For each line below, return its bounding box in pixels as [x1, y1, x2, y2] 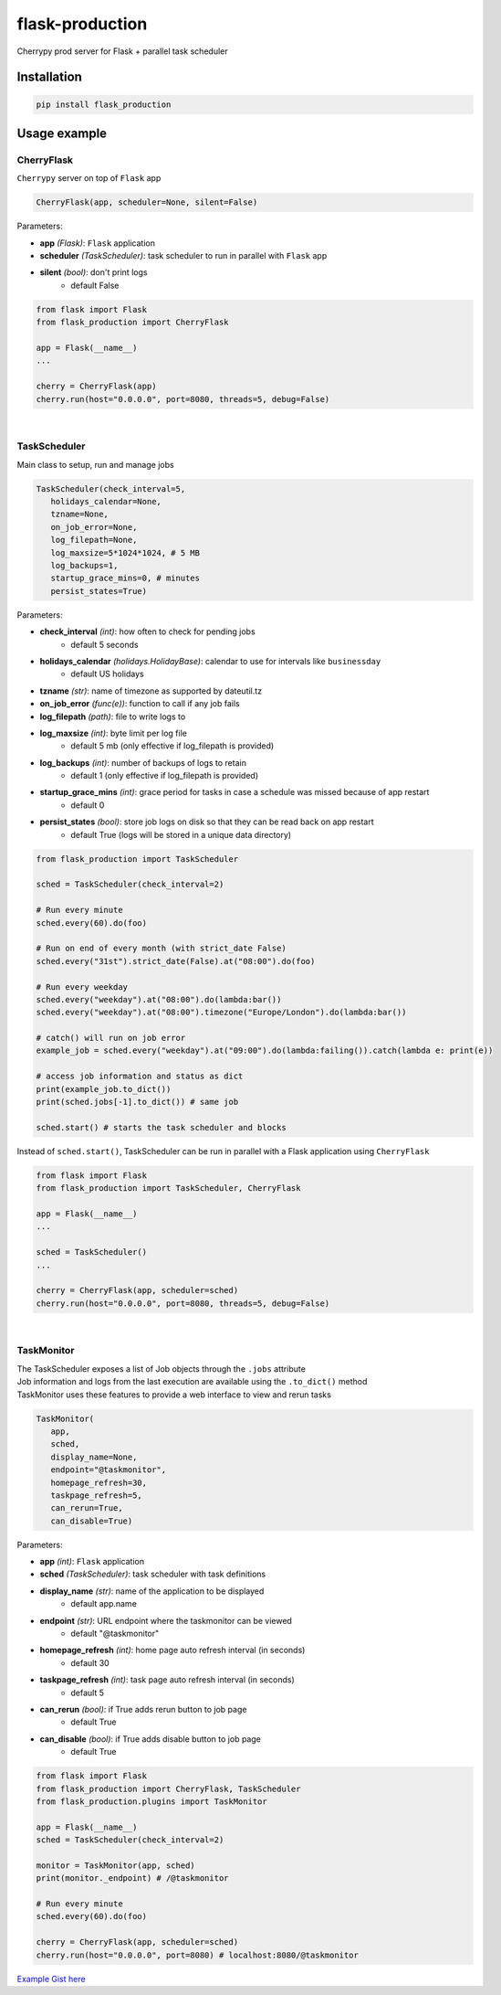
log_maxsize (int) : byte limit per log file [39, 727, 187, 738]
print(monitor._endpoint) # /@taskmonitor [36, 1873, 229, 1884]
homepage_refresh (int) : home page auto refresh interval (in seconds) [39, 1645, 306, 1656]
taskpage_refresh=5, [50, 1490, 143, 1501]
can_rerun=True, [50, 1503, 123, 1513]
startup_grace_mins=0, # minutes [50, 573, 201, 584]
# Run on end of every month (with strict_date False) [36, 943, 287, 954]
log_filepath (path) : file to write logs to [39, 711, 186, 722]
